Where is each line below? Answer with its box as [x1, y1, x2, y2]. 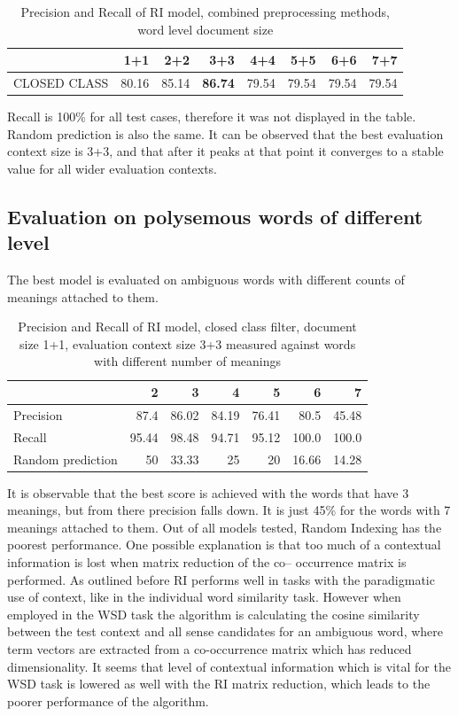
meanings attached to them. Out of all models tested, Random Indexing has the [7, 518, 442, 536]
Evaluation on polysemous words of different [7, 202, 423, 230]
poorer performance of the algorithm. [7, 691, 209, 710]
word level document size [137, 19, 274, 38]
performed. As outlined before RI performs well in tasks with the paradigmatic [7, 570, 435, 588]
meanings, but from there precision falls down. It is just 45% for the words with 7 [7, 501, 451, 519]
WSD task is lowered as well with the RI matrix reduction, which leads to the [7, 674, 431, 693]
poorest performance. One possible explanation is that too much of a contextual [7, 535, 441, 554]
